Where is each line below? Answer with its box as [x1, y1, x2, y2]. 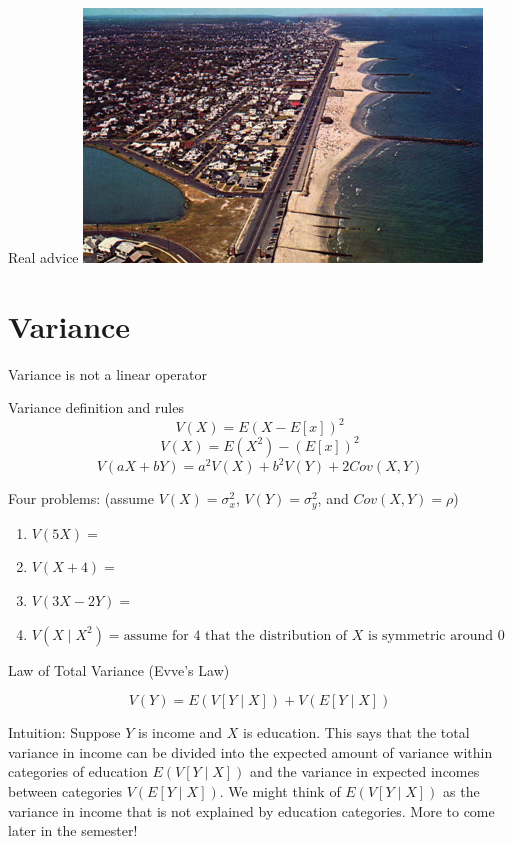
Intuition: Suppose [8, 722, 121, 743]
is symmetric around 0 [368, 628, 505, 643]
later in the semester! [8, 820, 138, 841]
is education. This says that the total [242, 722, 470, 743]
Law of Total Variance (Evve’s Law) [8, 659, 230, 680]
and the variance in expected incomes [250, 761, 480, 782]
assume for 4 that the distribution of [123, 628, 348, 643]
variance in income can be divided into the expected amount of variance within [8, 741, 493, 762]
